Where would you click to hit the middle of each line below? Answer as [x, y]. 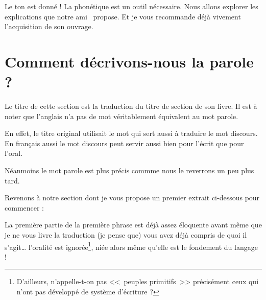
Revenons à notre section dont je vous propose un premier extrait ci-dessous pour [132, 198]
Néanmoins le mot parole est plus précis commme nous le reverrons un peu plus [129, 170]
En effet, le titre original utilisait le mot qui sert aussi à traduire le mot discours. [131, 133]
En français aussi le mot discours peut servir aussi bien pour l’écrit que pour [124, 143]
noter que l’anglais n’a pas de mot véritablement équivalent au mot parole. [122, 116]
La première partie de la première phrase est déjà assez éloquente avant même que [133, 225]
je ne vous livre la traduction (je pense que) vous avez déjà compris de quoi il [126, 235]
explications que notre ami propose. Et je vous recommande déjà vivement [123, 16]
